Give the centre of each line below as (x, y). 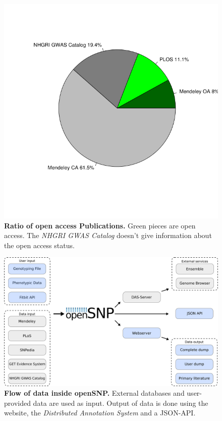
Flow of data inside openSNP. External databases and (94, 393)
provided (17, 403)
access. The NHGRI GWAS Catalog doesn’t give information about (108, 235)
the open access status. (39, 245)
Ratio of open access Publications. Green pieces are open (100, 225)
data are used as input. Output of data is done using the (121, 403)
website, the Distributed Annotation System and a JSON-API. (100, 413)
